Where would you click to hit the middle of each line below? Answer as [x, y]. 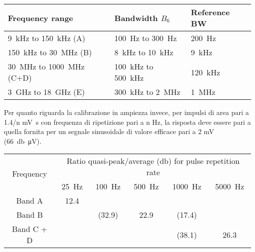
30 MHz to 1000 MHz [46, 66]
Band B [30, 215]
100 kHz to [134, 66]
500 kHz [129, 78]
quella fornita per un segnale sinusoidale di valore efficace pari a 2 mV [109, 131]
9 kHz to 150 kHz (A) [47, 38]
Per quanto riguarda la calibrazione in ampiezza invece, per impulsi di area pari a [127, 112]
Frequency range [41, 18]
